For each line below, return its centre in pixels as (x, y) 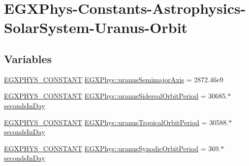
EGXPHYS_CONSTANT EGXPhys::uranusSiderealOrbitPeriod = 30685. (116, 96)
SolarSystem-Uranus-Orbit (96, 27)
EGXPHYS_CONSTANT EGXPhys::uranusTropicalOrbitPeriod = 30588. (116, 122)
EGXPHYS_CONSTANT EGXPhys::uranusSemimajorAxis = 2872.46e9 (114, 79)
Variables (28, 58)
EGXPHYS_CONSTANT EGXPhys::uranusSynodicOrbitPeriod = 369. (112, 148)
